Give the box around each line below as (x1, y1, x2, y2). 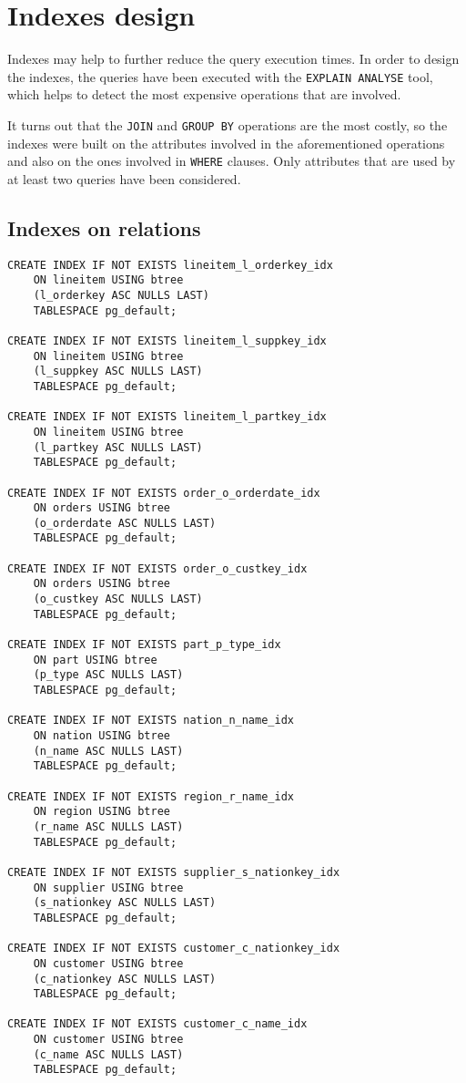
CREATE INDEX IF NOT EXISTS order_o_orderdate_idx (7, 486, 320, 500)
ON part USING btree (33, 653, 157, 666)
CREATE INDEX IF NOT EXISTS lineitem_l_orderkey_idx (7, 258, 333, 272)
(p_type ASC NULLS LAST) (33, 668, 184, 682)
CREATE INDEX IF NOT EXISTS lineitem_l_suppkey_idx (7, 334, 327, 347)
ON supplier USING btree (33, 881, 184, 894)
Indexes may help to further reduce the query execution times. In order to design (7, 49, 460, 68)
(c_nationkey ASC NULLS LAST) (33, 972, 217, 985)
